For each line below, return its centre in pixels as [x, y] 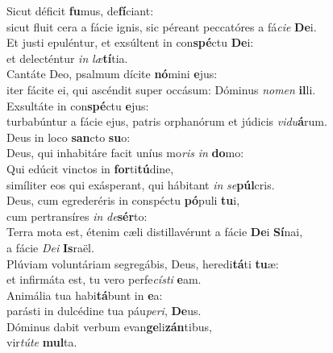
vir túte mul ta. [42, 342]
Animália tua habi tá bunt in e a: [85, 295]
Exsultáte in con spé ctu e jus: [78, 105]
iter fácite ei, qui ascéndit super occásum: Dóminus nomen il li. [161, 89]
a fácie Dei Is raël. [50, 247]
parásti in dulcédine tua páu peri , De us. [104, 311]
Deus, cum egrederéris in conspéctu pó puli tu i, [123, 200]
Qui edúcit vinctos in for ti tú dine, [90, 168]
